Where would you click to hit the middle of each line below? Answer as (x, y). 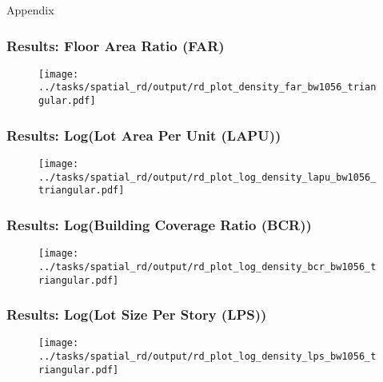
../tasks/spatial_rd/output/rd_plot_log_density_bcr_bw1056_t (207, 267)
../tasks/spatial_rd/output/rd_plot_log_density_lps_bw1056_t (207, 357)
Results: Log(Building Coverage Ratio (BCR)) (159, 224)
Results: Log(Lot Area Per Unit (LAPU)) (144, 135)
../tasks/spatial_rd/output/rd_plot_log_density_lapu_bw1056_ (207, 177)
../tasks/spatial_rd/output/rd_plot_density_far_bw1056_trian (207, 88)
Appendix (30, 10)
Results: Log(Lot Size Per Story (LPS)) (137, 314)
